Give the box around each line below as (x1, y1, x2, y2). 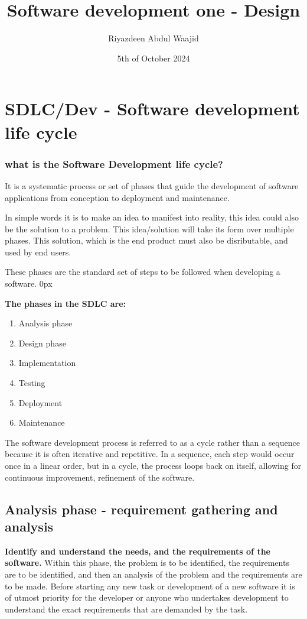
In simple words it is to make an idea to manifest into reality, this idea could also (5, 211, 299, 223)
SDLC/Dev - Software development (5, 96, 300, 121)
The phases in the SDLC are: (5, 297, 126, 309)
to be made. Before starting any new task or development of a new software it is (5, 579, 295, 592)
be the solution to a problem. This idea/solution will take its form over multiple (5, 222, 294, 235)
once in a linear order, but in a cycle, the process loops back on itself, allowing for (5, 459, 302, 471)
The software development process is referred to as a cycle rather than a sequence (5, 436, 300, 448)
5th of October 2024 (117, 51, 190, 64)
